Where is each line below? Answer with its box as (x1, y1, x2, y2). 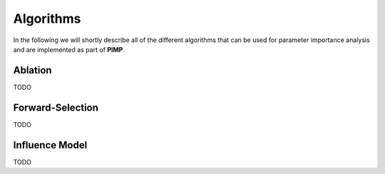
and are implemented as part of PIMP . (13, 45, 125, 53)
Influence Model (13, 139, 88, 151)
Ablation (13, 64, 53, 76)
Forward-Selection (13, 101, 99, 113)
